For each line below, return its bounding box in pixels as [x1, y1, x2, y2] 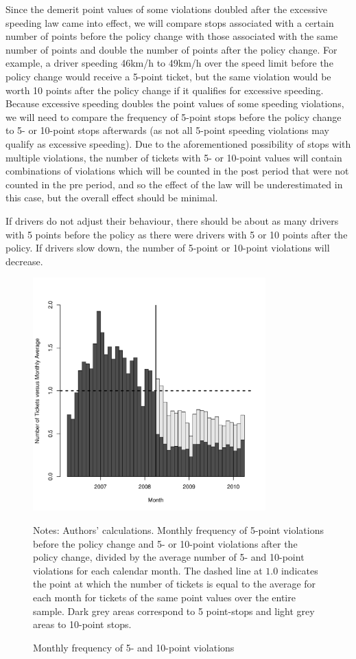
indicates [281, 563, 318, 577]
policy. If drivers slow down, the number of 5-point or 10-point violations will [5, 241, 330, 255]
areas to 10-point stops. [33, 617, 132, 632]
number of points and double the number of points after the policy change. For [5, 42, 337, 56]
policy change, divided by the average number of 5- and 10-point [33, 550, 305, 564]
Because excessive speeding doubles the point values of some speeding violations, [5, 96, 344, 111]
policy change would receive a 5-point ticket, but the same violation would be [5, 69, 331, 83]
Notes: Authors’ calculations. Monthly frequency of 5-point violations [33, 523, 324, 537]
